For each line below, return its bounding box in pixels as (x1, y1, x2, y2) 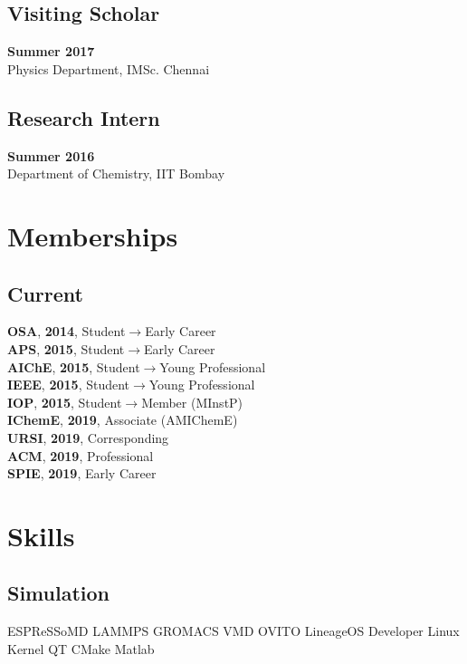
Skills (7, 516, 75, 553)
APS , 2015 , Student (7, 339, 125, 358)
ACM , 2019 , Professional (7, 446, 154, 465)
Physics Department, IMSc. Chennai (7, 59, 210, 78)
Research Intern (7, 103, 160, 131)
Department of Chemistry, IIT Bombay (7, 164, 225, 183)
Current (7, 279, 83, 307)
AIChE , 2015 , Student (7, 357, 140, 376)
